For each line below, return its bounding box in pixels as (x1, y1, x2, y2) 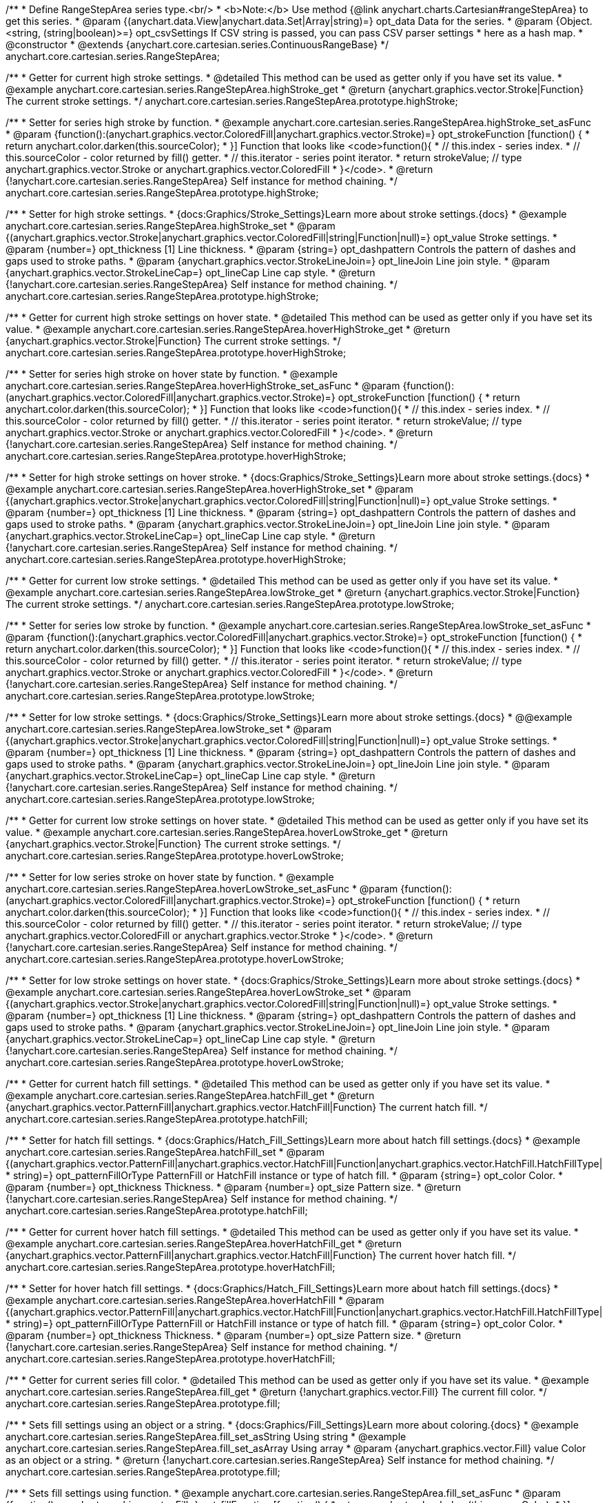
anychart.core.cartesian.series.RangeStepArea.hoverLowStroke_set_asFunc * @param (6, 883, 398, 894)
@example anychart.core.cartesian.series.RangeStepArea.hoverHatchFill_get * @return (6, 1238, 402, 1249)
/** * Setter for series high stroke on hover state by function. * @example (6, 368, 338, 380)
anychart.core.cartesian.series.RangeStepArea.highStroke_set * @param (6, 220, 336, 232)
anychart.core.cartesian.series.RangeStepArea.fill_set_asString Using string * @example (6, 1431, 407, 1442)
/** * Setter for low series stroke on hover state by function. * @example (6, 871, 334, 883)
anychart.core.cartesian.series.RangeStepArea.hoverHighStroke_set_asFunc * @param (6, 380, 400, 391)
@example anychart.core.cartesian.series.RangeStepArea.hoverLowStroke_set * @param (6, 986, 411, 998)
